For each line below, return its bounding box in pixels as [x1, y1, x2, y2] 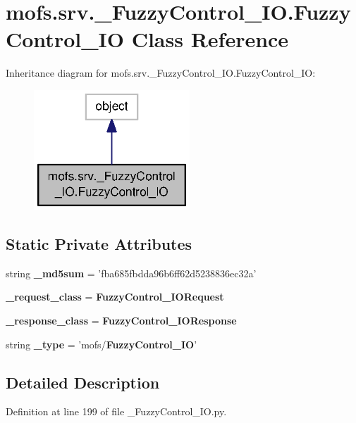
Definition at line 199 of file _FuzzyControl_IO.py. [6, 404, 227, 419]
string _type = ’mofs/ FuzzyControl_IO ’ [6, 336, 197, 351]
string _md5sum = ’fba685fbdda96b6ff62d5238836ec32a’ [6, 265, 257, 280]
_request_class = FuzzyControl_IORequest [6, 289, 224, 304]
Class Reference [131, 25, 289, 53]
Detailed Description [6, 371, 160, 393]
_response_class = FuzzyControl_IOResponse [6, 313, 237, 328]
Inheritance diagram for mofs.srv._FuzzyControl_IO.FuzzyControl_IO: [6, 65, 316, 80]
